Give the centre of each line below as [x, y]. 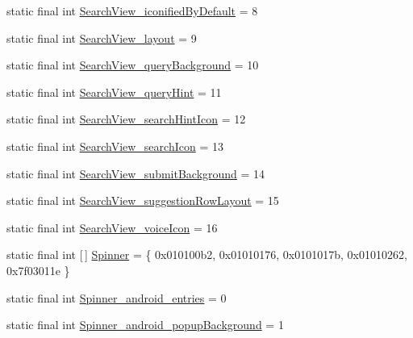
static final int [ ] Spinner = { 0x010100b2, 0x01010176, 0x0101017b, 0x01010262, [207, 255]
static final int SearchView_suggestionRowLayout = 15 [143, 200]
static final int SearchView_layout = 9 [102, 38]
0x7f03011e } [38, 270]
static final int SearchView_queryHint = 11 [114, 92]
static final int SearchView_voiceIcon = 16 [112, 227]
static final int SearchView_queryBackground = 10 [133, 65]
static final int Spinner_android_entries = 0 [117, 297]
